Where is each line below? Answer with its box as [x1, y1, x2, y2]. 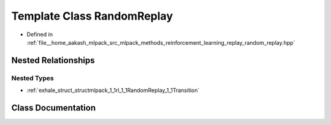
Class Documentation [11, 102, 96, 113]
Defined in [26, 31, 53, 38]
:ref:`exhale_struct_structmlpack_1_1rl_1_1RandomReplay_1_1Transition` [26, 86, 200, 94]
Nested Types [11, 74, 55, 82]
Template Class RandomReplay [11, 9, 173, 23]
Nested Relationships [11, 55, 95, 66]
